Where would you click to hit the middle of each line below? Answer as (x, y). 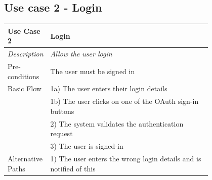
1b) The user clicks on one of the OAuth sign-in (124, 101)
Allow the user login (81, 54)
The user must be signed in (93, 71)
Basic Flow (25, 88)
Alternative (25, 158)
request (61, 133)
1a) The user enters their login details (109, 88)
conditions (24, 76)
